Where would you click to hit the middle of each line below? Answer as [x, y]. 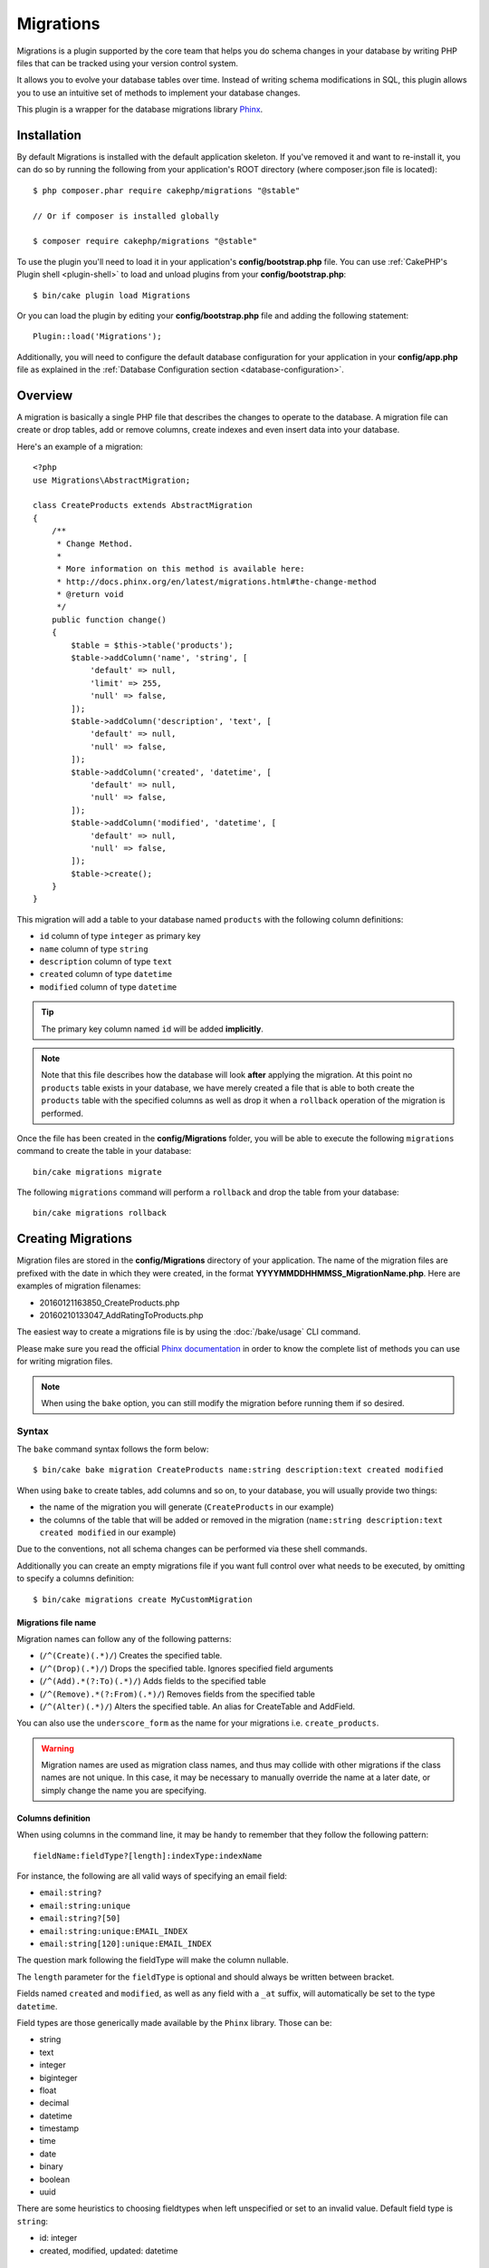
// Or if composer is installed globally [126, 216]
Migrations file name [57, 1622]
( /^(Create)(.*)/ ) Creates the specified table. [131, 1656]
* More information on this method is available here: [181, 569]
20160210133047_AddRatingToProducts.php [121, 1315]
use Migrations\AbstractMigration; [112, 480]
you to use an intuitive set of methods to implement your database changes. [158, 93]
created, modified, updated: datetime [109, 2251]
